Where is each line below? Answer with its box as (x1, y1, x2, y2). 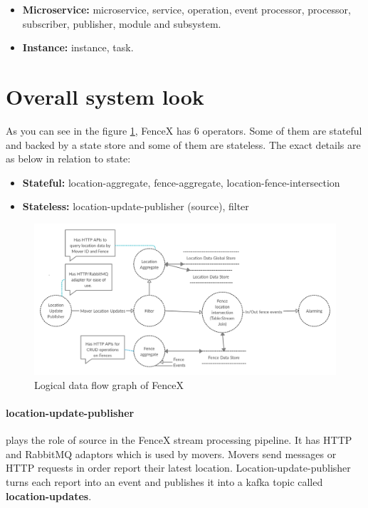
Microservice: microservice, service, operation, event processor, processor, (22, 2, 351, 16)
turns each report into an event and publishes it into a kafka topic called (6, 475, 323, 489)
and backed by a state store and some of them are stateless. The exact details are (6, 137, 361, 152)
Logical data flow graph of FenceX (34, 377, 184, 392)
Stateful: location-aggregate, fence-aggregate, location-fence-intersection (22, 175, 340, 190)
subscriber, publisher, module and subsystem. (22, 16, 221, 31)
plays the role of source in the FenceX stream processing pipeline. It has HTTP (6, 432, 352, 447)
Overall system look (6, 81, 204, 110)
